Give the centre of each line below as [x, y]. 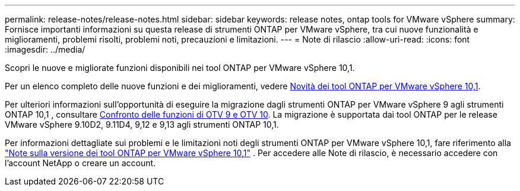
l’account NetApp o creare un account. [80, 163]
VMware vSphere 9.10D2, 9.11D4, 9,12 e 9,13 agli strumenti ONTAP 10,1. [142, 124]
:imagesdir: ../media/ [45, 49]
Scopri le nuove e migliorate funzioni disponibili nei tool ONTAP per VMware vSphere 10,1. [180, 68]
